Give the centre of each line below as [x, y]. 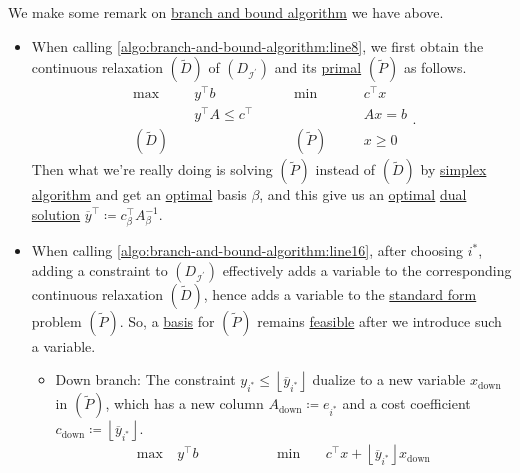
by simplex [453, 169]
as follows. [435, 67]
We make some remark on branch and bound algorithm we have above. [226, 12]
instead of [345, 169]
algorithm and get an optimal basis [139, 194]
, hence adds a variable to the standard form [340, 293]
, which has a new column [184, 403]
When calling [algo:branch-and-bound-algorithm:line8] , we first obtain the [257, 45]
